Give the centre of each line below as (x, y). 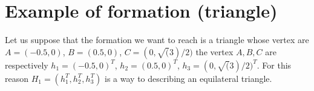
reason (17, 78)
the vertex (214, 51)
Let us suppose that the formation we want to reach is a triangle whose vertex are (157, 40)
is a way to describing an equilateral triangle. (188, 78)
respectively (27, 65)
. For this (274, 65)
